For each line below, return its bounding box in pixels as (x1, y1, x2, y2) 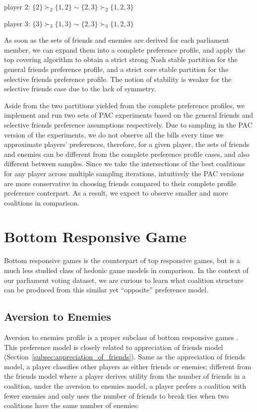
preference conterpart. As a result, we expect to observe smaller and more (4, 188, 228, 198)
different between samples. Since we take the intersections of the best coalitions (4, 158, 245, 169)
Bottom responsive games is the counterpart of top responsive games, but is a (4, 255, 240, 266)
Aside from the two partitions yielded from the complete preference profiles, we (4, 100, 245, 110)
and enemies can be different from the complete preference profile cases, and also (4, 148, 250, 159)
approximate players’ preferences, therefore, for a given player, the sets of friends (4, 139, 250, 149)
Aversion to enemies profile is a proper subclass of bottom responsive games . (4, 332, 239, 342)
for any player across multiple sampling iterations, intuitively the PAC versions (4, 168, 244, 178)
